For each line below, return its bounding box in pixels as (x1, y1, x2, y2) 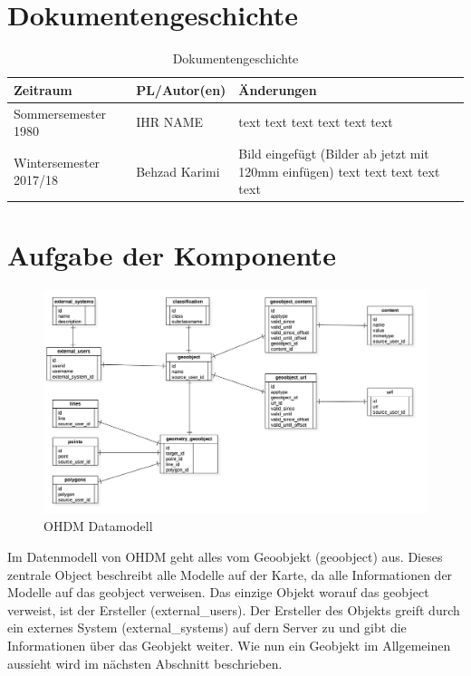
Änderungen (238, 80, 317, 99)
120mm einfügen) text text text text (238, 161, 440, 180)
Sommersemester (14, 103, 107, 122)
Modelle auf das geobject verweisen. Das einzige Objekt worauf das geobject (7, 583, 429, 602)
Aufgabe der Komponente (7, 237, 336, 274)
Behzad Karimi (136, 161, 220, 180)
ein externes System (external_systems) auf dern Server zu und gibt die (7, 618, 407, 637)
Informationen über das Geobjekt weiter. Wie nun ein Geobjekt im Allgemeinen (7, 635, 451, 654)
